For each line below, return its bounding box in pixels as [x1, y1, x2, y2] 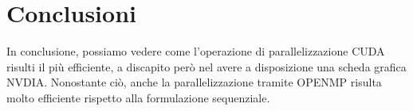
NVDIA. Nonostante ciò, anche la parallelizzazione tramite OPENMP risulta [6, 74, 382, 90]
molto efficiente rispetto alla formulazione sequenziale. [6, 89, 270, 105]
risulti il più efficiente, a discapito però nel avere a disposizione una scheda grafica [6, 58, 407, 75]
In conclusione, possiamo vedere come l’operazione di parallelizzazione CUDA [6, 43, 385, 59]
